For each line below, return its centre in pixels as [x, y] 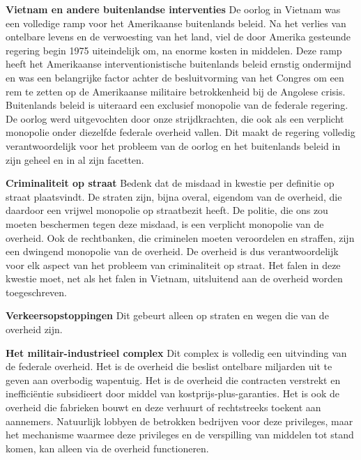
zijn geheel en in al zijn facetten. [75, 159]
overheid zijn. [34, 329]
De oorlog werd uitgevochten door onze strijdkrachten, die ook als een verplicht [175, 118]
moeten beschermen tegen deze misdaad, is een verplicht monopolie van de [165, 223]
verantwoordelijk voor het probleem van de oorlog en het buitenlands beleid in [173, 145]
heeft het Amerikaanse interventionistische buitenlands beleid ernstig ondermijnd [179, 64]
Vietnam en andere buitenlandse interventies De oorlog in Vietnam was [173, 9]
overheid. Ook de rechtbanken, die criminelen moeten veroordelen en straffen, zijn [180, 237]
